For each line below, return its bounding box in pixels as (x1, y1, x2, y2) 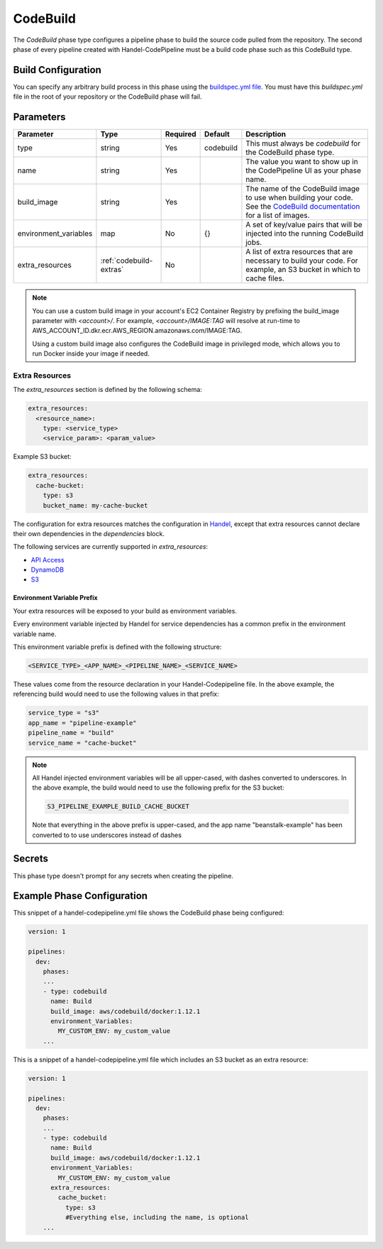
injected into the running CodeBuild (245, 229, 364, 239)
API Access (30, 555, 65, 564)
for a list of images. (245, 210, 310, 220)
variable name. (13, 629, 57, 638)
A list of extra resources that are (245, 247, 353, 257)
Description (245, 129, 287, 139)
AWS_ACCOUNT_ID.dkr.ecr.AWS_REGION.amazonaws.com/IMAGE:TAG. (32, 327, 243, 335)
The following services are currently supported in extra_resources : (13, 542, 209, 551)
